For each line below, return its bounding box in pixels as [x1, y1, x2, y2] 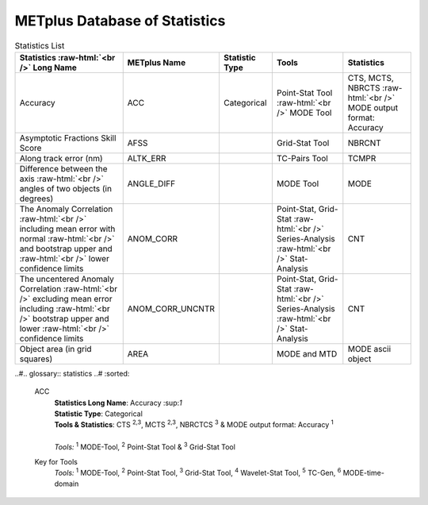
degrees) [19, 193, 54, 204]
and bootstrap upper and [19, 243, 113, 254]
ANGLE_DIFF [127, 178, 176, 189]
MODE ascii [347, 343, 392, 354]
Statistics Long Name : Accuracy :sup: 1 [54, 398, 182, 407]
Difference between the [19, 163, 108, 174]
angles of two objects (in [19, 183, 113, 194]
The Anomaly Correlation [19, 203, 113, 214]
